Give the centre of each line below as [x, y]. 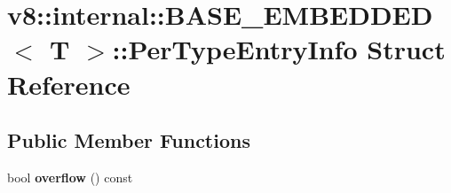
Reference [69, 84]
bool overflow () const [70, 177]
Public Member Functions [129, 140]
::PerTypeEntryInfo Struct [279, 49]
